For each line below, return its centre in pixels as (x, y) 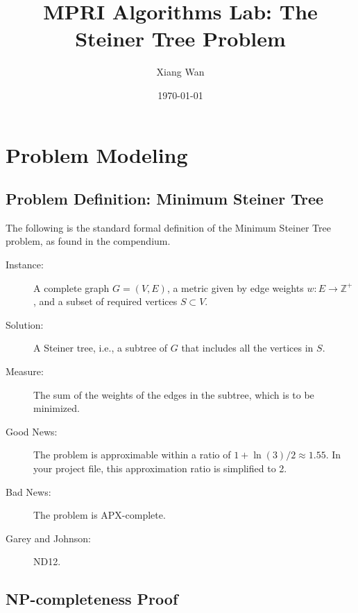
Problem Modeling (97, 154)
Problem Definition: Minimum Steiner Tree (165, 199)
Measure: (25, 371)
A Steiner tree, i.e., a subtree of (101, 348)
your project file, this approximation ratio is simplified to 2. (160, 468)
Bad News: (28, 491)
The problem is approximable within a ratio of (132, 455)
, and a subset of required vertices (105, 301)
